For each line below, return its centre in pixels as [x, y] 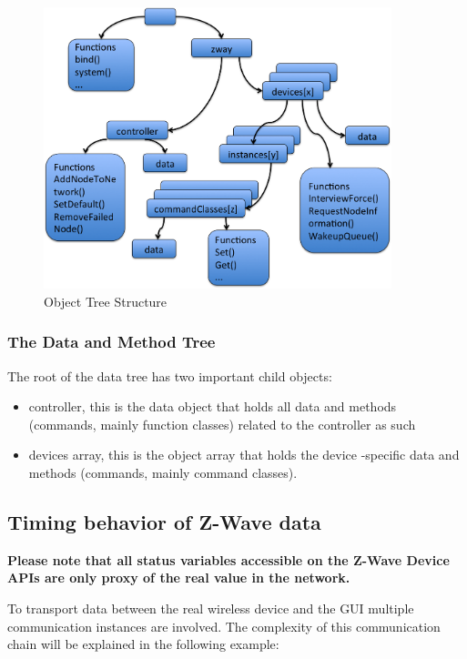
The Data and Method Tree [112, 342]
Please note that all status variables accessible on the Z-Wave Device [228, 559]
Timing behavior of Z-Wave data [164, 521]
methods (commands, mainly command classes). [163, 472]
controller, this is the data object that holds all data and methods [213, 406]
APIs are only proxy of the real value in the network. [179, 578]
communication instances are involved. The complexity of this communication [224, 626]
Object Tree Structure [106, 301]
